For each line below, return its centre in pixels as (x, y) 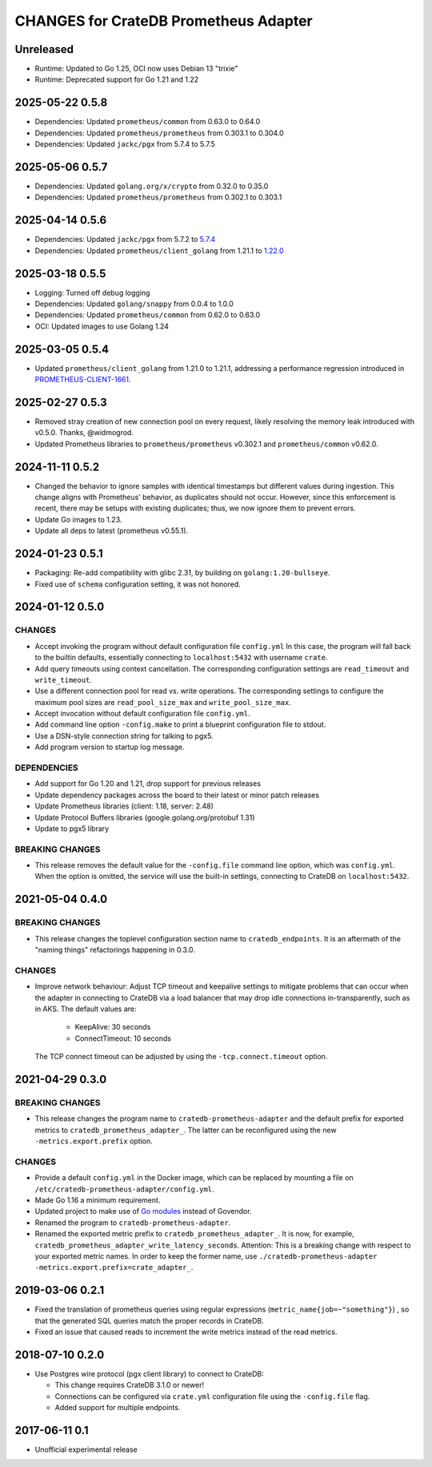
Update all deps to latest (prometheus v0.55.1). (111, 531)
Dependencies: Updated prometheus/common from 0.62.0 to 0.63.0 (148, 315)
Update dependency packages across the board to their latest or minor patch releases (177, 795)
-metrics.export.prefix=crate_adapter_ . (114, 1268)
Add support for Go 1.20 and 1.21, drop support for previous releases (148, 784)
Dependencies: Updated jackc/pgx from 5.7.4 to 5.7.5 (125, 144)
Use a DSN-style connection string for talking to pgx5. (124, 736)
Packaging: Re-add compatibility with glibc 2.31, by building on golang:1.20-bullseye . (182, 573)
